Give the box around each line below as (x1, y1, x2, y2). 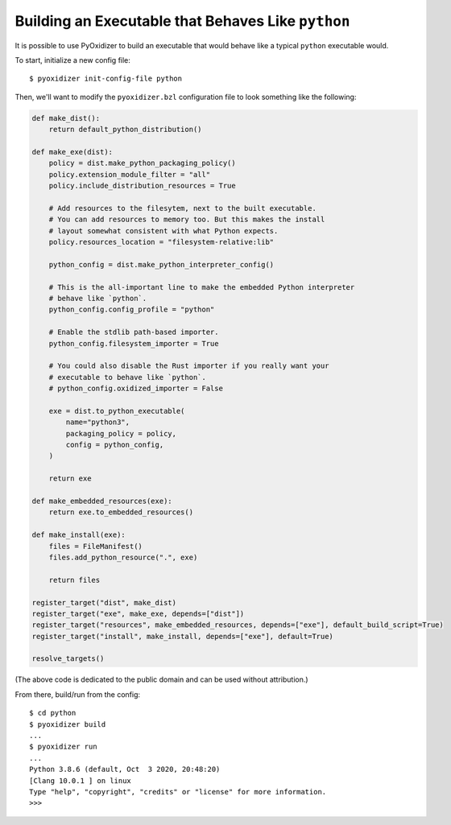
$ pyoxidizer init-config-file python (29, 74, 183, 84)
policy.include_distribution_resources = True (48, 181, 237, 191)
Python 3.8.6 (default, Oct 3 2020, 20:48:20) (29, 765, 221, 774)
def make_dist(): (31, 113, 101, 122)
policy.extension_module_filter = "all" (48, 170, 211, 179)
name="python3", (65, 418, 130, 427)
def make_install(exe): (31, 530, 126, 539)
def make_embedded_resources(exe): (31, 496, 172, 505)
